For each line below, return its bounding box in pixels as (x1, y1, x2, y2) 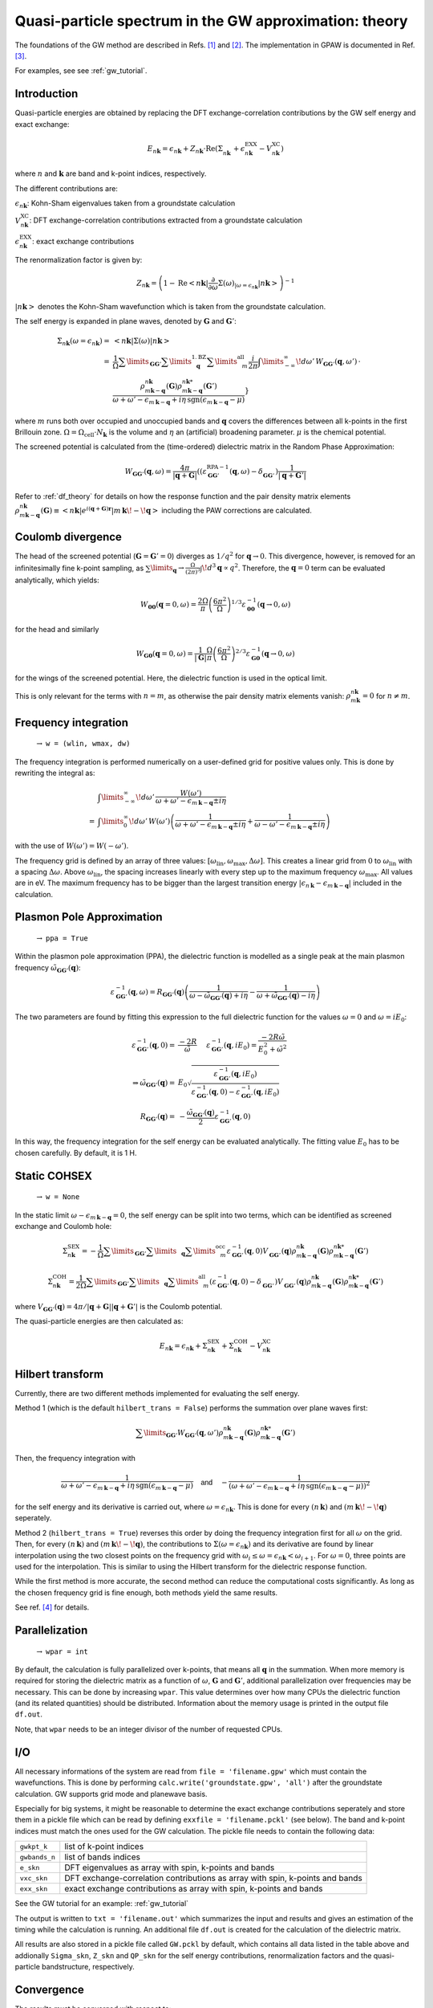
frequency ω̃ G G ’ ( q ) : (14, 962, 81, 974)
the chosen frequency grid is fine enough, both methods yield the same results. (14, 1587, 278, 1598)
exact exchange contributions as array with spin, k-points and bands (64, 1884, 323, 1895)
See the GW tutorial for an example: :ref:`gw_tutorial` (14, 1899, 188, 1908)
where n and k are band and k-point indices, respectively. (14, 169, 207, 178)
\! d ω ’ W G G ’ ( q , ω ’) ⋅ (295, 357, 361, 368)
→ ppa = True (36, 934, 88, 943)
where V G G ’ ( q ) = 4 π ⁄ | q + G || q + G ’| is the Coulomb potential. (14, 1301, 223, 1313)
